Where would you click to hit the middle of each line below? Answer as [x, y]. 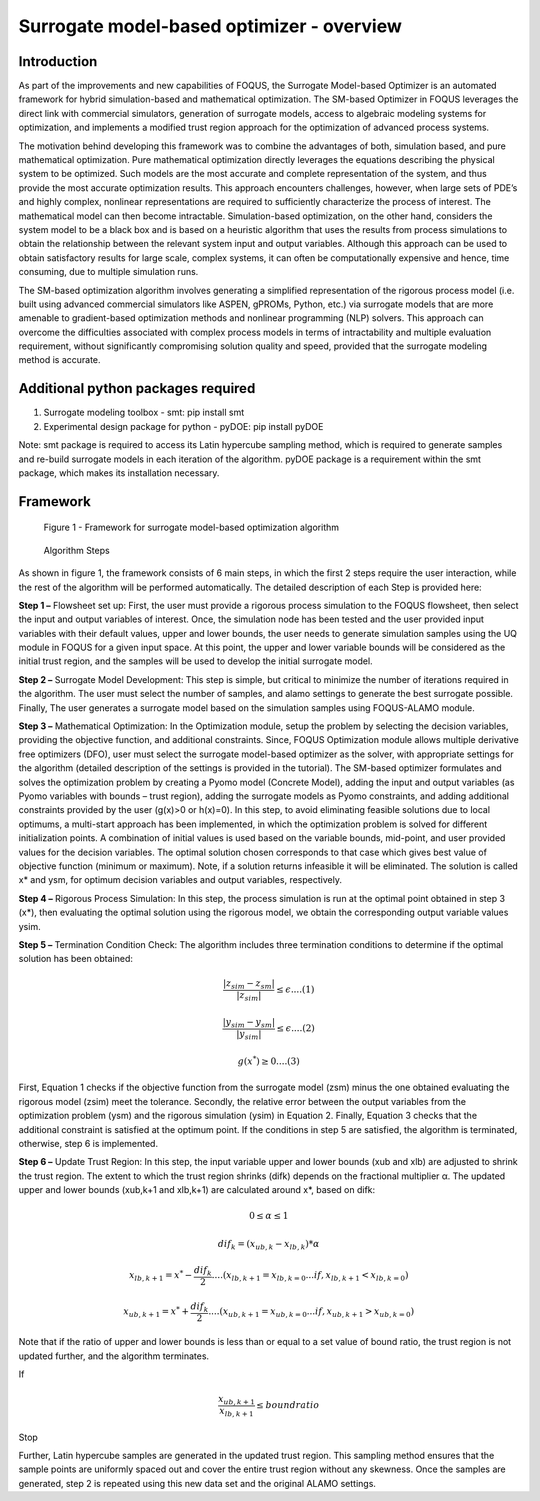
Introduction [58, 61]
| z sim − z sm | [248, 985]
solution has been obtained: [76, 959]
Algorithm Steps [76, 550]
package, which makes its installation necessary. [119, 472]
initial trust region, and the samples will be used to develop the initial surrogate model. [196, 661]
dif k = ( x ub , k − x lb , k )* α [268, 1245]
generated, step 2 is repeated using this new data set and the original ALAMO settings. [197, 1483]
